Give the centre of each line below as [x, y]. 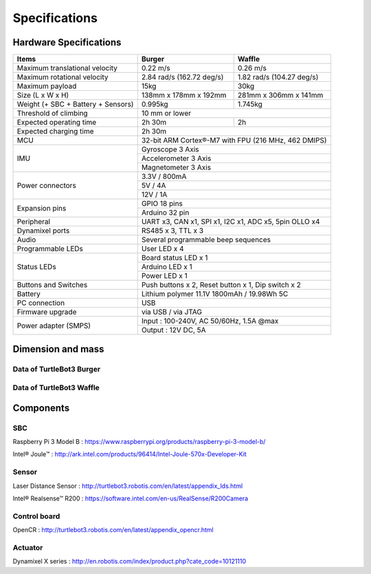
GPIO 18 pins [162, 204]
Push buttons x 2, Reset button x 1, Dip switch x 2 [221, 285]
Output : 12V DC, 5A [173, 330]
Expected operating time [57, 123]
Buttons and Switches [52, 285]
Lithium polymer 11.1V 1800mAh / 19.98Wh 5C [215, 294]
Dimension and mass [58, 349]
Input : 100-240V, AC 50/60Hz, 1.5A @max [210, 321]
